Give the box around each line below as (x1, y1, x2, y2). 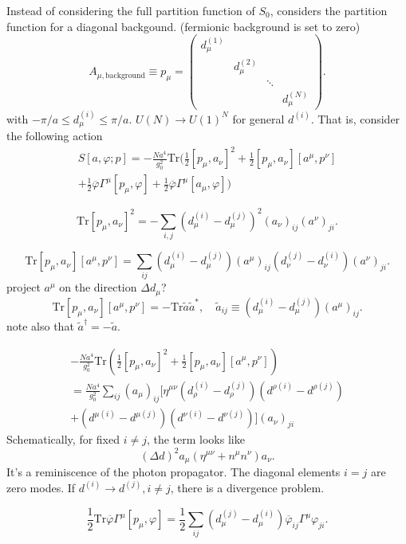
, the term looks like (146, 431, 245, 448)
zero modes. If (6, 479, 76, 495)
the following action (6, 127, 103, 144)
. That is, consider (310, 110, 400, 127)
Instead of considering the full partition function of (6, 2, 255, 18)
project (6, 279, 41, 295)
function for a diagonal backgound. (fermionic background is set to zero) (6, 18, 361, 34)
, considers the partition (270, 2, 388, 18)
